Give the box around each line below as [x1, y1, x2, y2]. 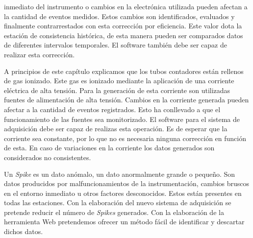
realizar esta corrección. [4, 49, 75, 59]
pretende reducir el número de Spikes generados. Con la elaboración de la [4, 207, 224, 217]
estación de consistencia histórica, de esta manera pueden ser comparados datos [4, 30, 243, 40]
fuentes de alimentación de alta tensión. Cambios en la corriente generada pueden [4, 95, 249, 105]
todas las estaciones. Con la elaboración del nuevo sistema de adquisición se [4, 197, 231, 208]
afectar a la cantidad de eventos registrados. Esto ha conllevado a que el [4, 104, 221, 114]
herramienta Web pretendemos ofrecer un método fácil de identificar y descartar [4, 216, 245, 227]
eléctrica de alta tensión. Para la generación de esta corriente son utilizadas [4, 85, 230, 95]
